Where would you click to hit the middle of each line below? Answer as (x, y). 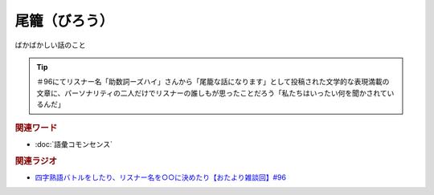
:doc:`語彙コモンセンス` (74, 144)
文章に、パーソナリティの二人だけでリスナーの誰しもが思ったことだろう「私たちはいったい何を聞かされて (212, 93)
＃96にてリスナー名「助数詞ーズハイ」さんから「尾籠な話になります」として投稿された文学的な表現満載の (213, 82)
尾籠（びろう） (64, 21)
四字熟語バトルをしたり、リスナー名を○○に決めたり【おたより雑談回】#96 (161, 177)
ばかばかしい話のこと (50, 45)
